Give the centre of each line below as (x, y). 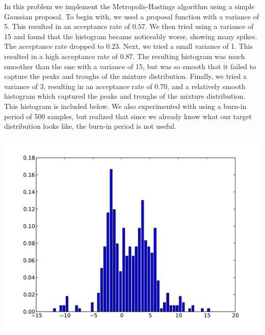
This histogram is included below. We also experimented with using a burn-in (125, 106)
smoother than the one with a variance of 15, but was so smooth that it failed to (130, 66)
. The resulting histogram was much (189, 56)
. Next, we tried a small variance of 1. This (186, 46)
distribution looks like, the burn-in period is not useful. (90, 126)
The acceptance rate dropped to (54, 46)
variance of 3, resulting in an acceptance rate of (78, 86)
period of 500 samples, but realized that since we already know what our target (128, 116)
